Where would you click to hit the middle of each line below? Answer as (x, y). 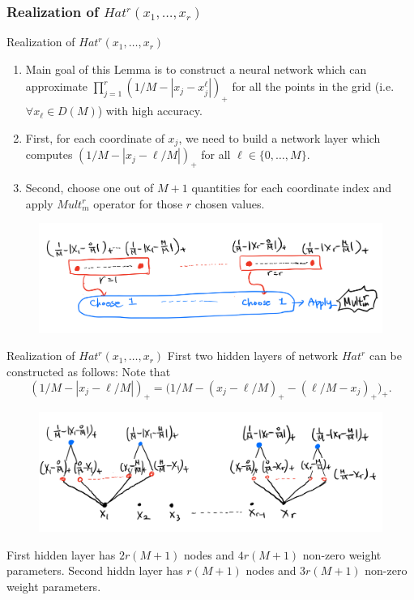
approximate (57, 86)
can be (385, 356)
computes (49, 154)
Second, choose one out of (90, 188)
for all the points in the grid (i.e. (313, 86)
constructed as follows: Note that (89, 371)
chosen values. (230, 203)
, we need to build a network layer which (280, 137)
